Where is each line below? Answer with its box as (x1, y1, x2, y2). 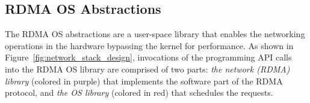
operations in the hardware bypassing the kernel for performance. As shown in (5, 39, 294, 51)
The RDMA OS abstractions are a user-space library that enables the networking (5, 28, 305, 40)
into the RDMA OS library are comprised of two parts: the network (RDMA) (5, 62, 290, 75)
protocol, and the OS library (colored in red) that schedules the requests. (5, 86, 273, 99)
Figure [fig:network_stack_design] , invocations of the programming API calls (5, 51, 292, 63)
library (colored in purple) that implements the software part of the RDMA (5, 74, 283, 87)
